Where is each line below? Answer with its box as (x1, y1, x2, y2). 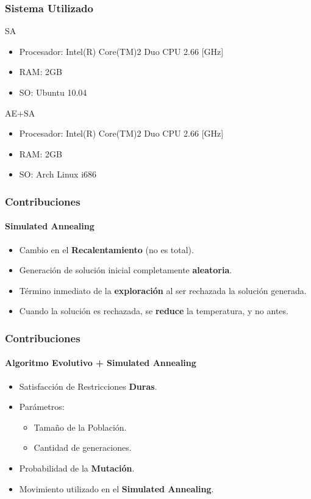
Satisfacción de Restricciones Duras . (19, 379, 157, 392)
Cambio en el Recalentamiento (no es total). (19, 243, 194, 256)
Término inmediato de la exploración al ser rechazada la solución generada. (19, 284, 307, 296)
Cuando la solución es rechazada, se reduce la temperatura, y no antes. (19, 304, 288, 317)
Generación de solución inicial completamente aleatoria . (19, 264, 232, 276)
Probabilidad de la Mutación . (19, 462, 135, 474)
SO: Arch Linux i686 (19, 168, 97, 181)
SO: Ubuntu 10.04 (19, 86, 87, 98)
